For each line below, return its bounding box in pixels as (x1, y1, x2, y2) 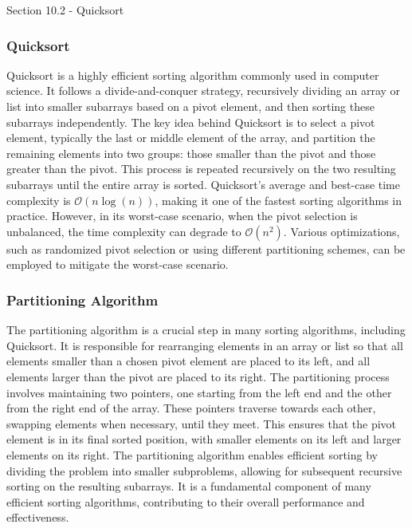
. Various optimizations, (283, 223, 400, 239)
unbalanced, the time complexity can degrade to (6, 223, 241, 239)
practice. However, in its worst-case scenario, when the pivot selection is (6, 207, 358, 224)
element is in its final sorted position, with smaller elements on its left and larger (6, 431, 402, 447)
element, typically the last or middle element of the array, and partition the (6, 129, 375, 146)
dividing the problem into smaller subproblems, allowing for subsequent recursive (6, 462, 402, 479)
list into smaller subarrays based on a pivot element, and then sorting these (6, 98, 375, 114)
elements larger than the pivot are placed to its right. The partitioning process (6, 368, 390, 384)
